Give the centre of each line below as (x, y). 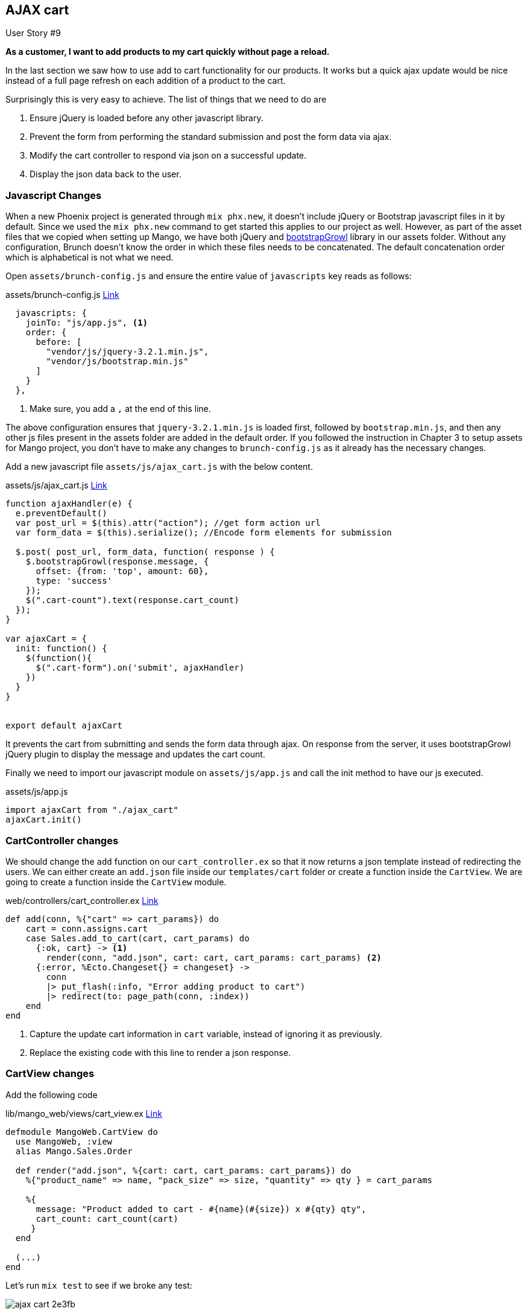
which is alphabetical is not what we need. (90, 257)
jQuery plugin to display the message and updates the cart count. (135, 754)
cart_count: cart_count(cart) (107, 1218)
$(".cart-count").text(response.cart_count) (132, 600)
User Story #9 (33, 33)
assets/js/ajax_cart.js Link (56, 485)
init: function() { (61, 649)
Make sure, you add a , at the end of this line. (120, 409)
